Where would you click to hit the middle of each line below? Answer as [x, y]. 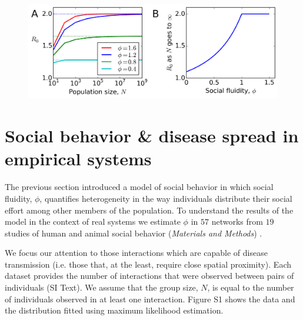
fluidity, [19, 198]
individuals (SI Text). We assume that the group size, [101, 287]
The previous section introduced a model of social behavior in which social [139, 187]
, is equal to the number [251, 287]
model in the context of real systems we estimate [93, 221]
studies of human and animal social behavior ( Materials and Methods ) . [134, 233]
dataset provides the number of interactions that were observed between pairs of [149, 276]
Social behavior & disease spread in [152, 136]
